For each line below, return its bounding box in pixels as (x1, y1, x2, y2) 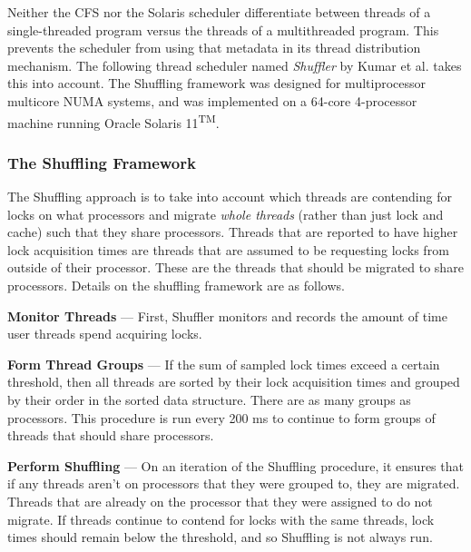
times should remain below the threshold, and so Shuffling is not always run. (7, 527, 433, 547)
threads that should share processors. (7, 426, 214, 445)
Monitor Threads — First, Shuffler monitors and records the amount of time (7, 306, 447, 325)
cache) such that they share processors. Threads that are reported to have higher (7, 222, 458, 241)
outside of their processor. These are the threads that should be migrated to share (7, 258, 464, 277)
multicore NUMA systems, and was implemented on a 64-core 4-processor (7, 91, 417, 110)
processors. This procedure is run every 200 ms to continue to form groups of (7, 408, 436, 427)
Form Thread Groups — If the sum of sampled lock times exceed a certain (7, 354, 440, 373)
